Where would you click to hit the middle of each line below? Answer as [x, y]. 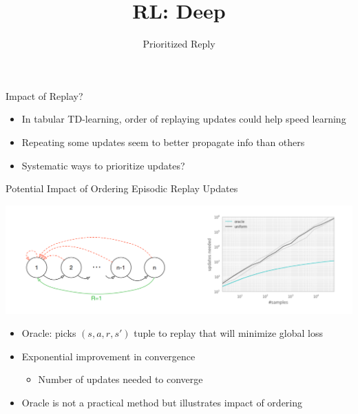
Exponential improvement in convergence [108, 356]
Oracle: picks [49, 333]
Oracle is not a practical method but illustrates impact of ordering [162, 403]
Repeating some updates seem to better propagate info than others [163, 142]
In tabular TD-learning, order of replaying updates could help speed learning [184, 119]
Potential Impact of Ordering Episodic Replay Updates [122, 188]
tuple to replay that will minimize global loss [228, 333]
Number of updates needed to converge [120, 379]
